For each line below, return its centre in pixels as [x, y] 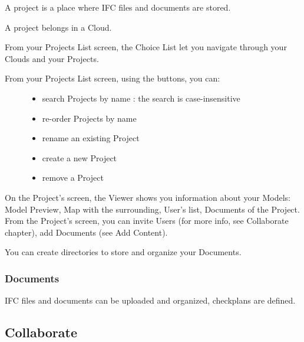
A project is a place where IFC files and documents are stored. [118, 7]
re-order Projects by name [89, 118]
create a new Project [80, 157]
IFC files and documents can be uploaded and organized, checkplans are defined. [150, 300]
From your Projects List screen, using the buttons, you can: [113, 78]
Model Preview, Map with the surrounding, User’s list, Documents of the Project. [152, 209]
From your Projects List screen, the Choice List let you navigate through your [146, 47]
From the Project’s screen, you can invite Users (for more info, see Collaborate [147, 221]
